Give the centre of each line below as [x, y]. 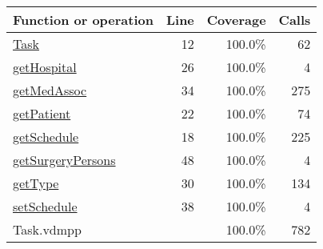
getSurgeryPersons [64, 160]
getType [36, 183]
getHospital [45, 67]
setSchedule [45, 206]
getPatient [42, 113]
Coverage [236, 20]
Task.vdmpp [47, 229]
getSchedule [46, 137]
